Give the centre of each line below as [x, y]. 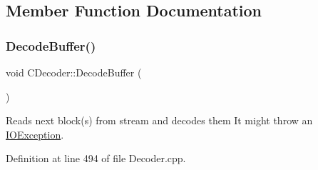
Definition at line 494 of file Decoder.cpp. [96, 158]
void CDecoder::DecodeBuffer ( [74, 72]
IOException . [35, 134]
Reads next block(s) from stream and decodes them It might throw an [159, 120]
